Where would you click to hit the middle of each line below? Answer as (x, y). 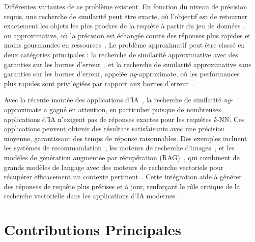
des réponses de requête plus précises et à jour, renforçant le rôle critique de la (122, 186)
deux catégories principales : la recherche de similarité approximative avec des (121, 54)
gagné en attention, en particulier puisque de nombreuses (135, 109)
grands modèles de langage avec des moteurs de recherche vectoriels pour (114, 167)
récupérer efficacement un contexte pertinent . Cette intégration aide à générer (123, 177)
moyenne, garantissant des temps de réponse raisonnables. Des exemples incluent (126, 138)
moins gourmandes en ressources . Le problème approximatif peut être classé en (125, 45)
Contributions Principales (93, 230)
